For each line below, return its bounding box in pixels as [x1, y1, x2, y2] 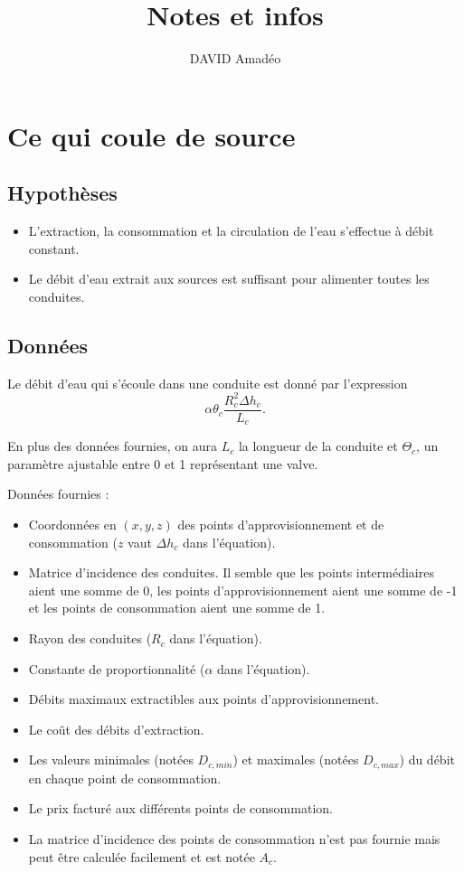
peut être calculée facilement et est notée [28, 847, 255, 866]
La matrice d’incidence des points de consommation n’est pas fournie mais [28, 830, 440, 849]
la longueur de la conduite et [238, 436, 398, 455]
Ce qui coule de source [7, 117, 296, 154]
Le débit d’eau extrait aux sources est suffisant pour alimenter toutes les [28, 269, 430, 288]
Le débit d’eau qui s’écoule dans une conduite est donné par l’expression [7, 373, 408, 392]
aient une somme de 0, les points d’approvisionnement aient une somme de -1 [28, 580, 458, 599]
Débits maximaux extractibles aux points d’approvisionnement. [28, 689, 379, 708]
